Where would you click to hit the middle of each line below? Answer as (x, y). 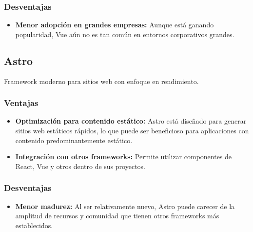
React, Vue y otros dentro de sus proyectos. (80, 166)
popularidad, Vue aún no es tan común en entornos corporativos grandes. (125, 34)
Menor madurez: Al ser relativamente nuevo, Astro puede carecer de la (125, 206)
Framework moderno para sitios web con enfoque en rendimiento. (101, 81)
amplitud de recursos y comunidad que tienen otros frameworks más (117, 216)
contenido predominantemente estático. (74, 140)
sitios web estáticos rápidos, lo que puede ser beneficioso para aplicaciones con (132, 131)
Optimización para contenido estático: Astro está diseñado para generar (131, 121)
